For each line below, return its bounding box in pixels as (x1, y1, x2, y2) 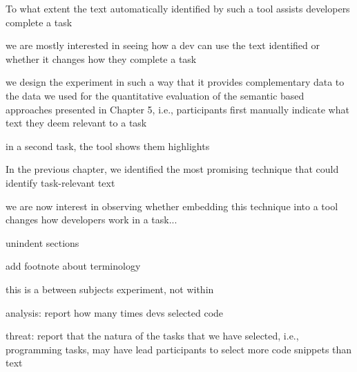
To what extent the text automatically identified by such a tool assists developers (6, 1, 350, 15)
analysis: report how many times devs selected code (6, 305, 224, 319)
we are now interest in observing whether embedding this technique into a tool (6, 198, 338, 213)
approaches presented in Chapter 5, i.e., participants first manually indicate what (6, 102, 349, 116)
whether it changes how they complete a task (6, 51, 197, 66)
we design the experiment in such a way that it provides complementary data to (6, 75, 345, 89)
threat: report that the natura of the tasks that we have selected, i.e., (6, 328, 299, 343)
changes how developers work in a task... (6, 212, 177, 227)
